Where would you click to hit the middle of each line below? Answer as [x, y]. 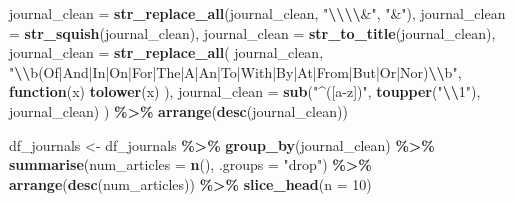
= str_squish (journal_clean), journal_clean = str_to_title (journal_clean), [252, 32]
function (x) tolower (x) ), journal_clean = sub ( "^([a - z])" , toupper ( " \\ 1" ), [245, 91]
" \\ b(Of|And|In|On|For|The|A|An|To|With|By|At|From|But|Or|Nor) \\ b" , [235, 71]
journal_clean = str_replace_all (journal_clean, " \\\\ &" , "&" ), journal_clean [257, 13]
